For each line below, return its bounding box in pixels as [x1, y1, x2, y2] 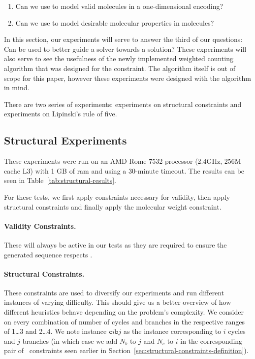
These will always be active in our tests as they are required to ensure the [4, 239, 227, 250]
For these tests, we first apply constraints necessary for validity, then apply [4, 191, 230, 202]
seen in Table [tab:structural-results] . [4, 175, 116, 185]
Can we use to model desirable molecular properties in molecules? [15, 17, 214, 28]
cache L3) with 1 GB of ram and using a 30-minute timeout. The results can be [4, 165, 245, 176]
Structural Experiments [4, 133, 127, 148]
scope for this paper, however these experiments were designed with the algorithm [4, 72, 251, 83]
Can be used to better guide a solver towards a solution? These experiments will [4, 43, 247, 54]
